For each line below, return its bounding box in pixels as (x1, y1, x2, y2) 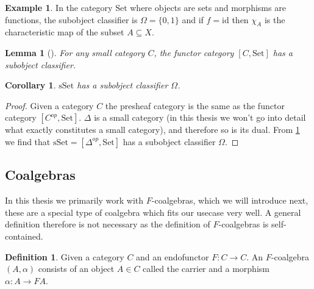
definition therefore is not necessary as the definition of (5, 218, 210, 230)
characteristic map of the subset (5, 26, 124, 38)
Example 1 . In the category (5, 1, 113, 13)
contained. (5, 229, 43, 242)
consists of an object (38, 262, 115, 275)
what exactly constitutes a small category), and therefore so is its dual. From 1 (5, 123, 300, 136)
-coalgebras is (218, 218, 269, 230)
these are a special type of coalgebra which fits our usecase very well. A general (5, 205, 301, 218)
